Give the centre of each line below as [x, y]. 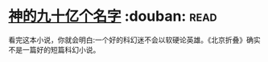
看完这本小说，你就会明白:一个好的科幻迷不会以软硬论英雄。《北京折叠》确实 [135, 40]
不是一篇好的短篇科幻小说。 [54, 49]
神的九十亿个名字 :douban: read [113, 16]
